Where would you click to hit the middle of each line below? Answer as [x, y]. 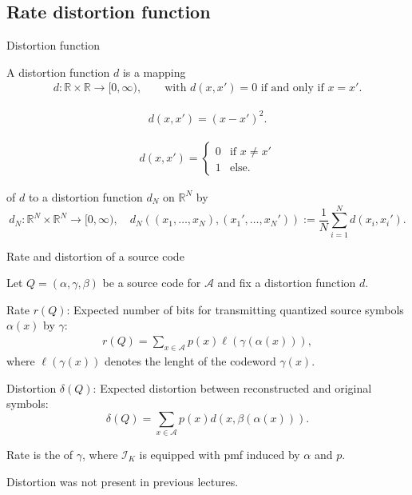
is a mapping [154, 72]
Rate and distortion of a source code [95, 255]
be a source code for [152, 283]
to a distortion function [85, 196]
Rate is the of [40, 455]
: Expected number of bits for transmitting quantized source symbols [235, 309]
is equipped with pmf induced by [220, 455]
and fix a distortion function [287, 283]
